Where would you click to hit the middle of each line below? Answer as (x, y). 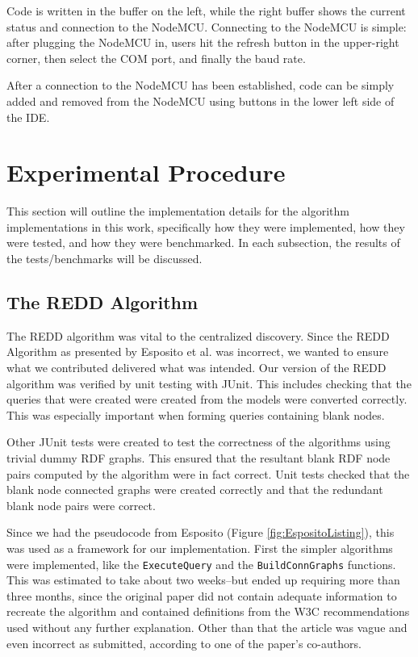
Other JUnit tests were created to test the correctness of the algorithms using (199, 442)
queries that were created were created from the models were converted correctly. (207, 399)
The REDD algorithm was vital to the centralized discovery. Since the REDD (198, 335)
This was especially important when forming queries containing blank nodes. (196, 414)
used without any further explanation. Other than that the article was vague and (207, 628)
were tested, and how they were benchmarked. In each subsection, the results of (203, 243)
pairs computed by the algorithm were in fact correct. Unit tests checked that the (208, 473)
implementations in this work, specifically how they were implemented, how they (206, 226)
